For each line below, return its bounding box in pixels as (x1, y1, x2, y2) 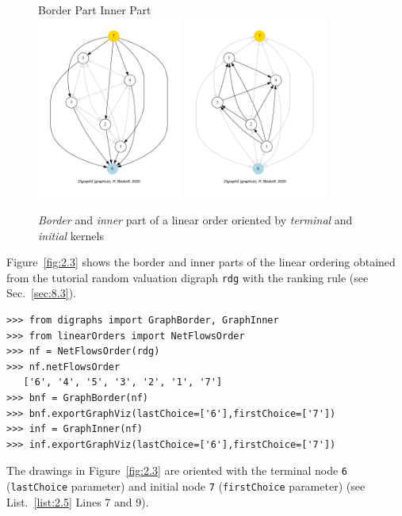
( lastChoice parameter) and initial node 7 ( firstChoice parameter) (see (6, 477, 366, 494)
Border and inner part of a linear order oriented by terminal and (38, 211, 353, 227)
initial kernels (38, 227, 104, 243)
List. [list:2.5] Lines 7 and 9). (6, 493, 149, 510)
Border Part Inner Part (38, 2, 151, 17)
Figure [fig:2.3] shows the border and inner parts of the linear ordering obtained (6, 254, 396, 270)
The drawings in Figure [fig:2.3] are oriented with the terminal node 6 (6, 462, 348, 479)
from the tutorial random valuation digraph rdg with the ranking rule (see (6, 269, 369, 285)
